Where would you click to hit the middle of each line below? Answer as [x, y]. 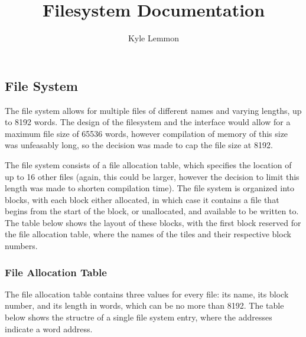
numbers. [21, 246]
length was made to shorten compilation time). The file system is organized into [150, 188]
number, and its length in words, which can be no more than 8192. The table [144, 305]
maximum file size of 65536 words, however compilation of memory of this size [147, 133]
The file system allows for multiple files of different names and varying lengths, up [153, 110]
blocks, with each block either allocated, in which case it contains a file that [142, 199]
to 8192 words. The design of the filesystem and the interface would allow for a [148, 122]
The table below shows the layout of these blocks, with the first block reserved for [153, 222]
